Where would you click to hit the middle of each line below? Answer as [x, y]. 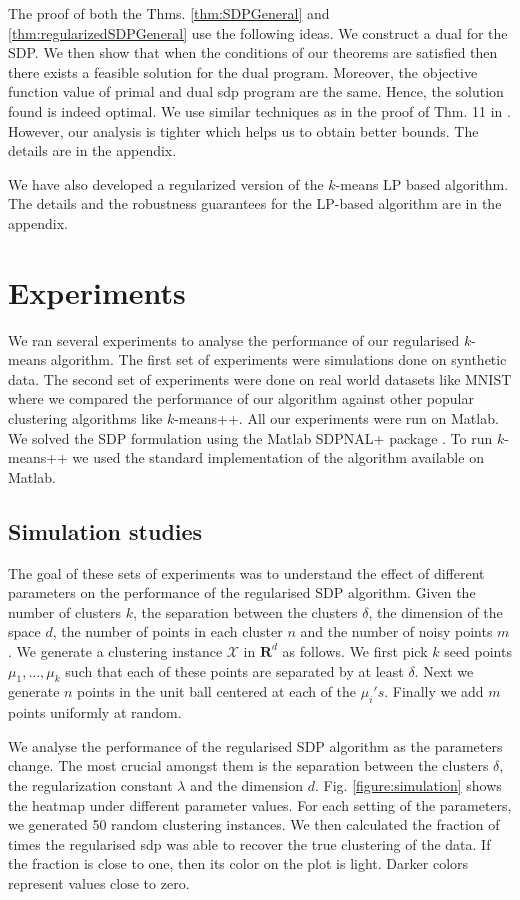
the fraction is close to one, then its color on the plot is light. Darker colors [238, 863]
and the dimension [247, 784]
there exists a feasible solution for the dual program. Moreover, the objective [243, 71]
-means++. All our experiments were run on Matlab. [336, 418]
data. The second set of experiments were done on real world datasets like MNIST [260, 378]
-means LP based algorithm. [422, 183]
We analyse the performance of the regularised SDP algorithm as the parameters [255, 745]
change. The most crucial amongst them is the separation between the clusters [248, 765]
